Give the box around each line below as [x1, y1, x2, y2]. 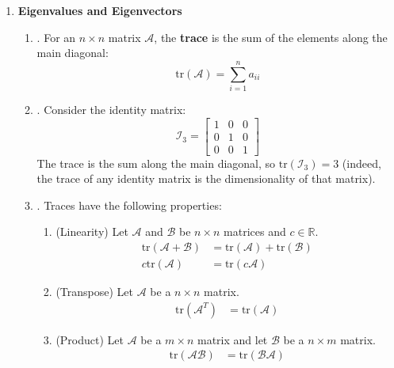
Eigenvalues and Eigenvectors [17, 2, 182, 18]
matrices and [224, 223, 286, 240]
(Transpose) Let [55, 283, 133, 300]
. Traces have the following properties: [36, 196, 222, 213]
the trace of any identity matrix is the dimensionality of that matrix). [36, 170, 376, 187]
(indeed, [342, 154, 381, 171]
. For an [36, 28, 76, 45]
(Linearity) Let [55, 223, 128, 240]
